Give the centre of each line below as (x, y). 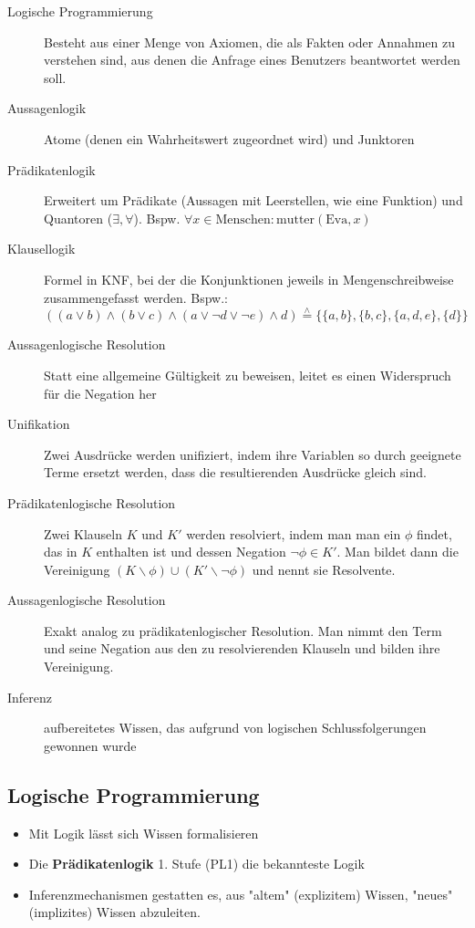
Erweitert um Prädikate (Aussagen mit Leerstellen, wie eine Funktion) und (253, 200)
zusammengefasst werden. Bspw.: (136, 297)
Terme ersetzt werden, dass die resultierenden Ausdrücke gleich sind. (235, 472)
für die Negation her (100, 393)
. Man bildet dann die (398, 552)
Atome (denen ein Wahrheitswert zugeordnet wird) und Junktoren (229, 138)
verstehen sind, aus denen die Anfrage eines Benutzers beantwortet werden (252, 60)
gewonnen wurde (90, 745)
